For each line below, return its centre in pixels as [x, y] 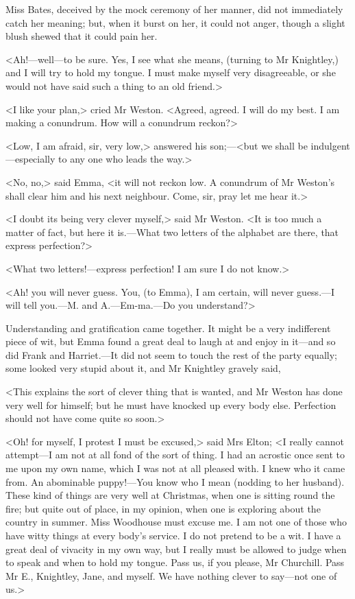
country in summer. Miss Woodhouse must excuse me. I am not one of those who [176, 522]
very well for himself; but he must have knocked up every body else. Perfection [171, 404]
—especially [30, 159]
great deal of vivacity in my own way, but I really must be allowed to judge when [176, 549]
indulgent [330, 145]
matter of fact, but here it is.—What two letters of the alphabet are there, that [172, 232]
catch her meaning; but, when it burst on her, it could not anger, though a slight [175, 22]
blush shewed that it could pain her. [82, 36]
